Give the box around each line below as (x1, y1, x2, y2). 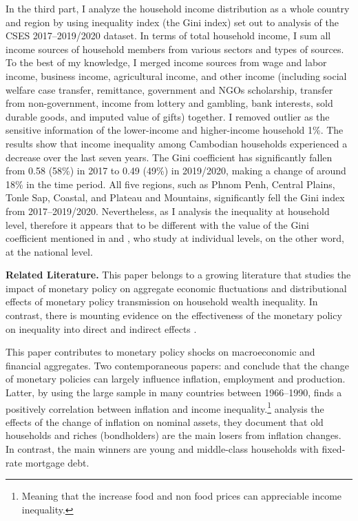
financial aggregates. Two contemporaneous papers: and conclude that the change (6, 358, 349, 372)
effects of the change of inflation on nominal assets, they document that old (6, 414, 324, 429)
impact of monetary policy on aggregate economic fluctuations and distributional (6, 280, 347, 295)
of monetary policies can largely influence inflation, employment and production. (6, 371, 346, 386)
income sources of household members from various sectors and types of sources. (6, 41, 344, 56)
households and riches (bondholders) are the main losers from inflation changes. (6, 428, 341, 442)
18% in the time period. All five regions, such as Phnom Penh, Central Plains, (6, 176, 335, 191)
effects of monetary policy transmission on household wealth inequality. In (6, 294, 318, 309)
